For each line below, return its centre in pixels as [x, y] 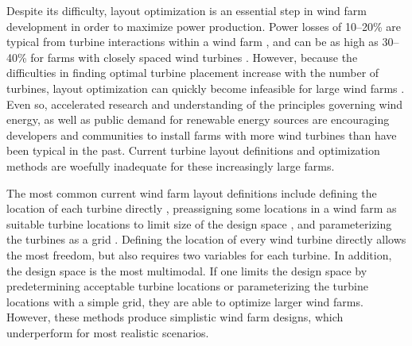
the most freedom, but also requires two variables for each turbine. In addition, [199, 254]
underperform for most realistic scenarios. [108, 332]
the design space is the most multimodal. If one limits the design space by [187, 270]
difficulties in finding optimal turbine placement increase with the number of [193, 73]
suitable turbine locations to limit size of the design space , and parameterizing [199, 223]
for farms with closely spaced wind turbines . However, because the [194, 57]
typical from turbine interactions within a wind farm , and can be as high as [192, 42]
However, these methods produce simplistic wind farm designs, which [175, 317]
